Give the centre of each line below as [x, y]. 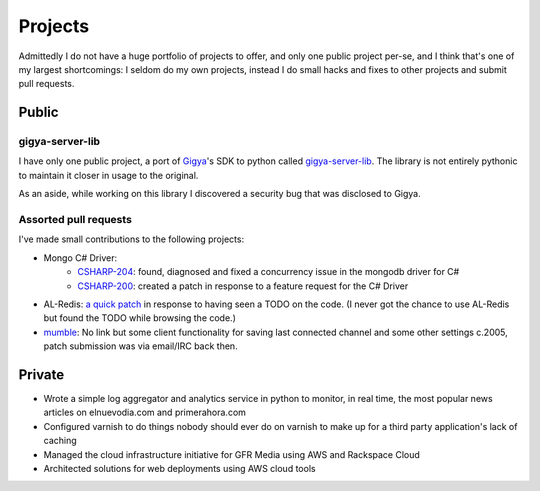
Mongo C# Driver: [80, 257]
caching [60, 441]
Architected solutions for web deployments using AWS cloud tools [179, 468]
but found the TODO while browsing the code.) [140, 318]
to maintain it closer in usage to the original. [108, 175]
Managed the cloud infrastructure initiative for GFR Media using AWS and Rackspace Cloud [231, 454]
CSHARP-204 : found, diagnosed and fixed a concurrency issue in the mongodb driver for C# [268, 272]
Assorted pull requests [75, 220]
